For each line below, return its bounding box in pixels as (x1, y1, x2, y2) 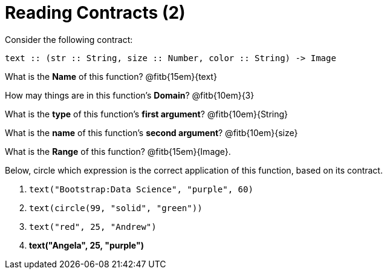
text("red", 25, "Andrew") (29, 221, 157, 232)
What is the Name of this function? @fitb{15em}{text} (5, 71, 217, 82)
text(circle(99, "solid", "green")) (29, 203, 203, 213)
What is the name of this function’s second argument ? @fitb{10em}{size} (5, 127, 298, 138)
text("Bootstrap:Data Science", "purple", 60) (29, 184, 253, 194)
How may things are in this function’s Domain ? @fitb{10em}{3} (5, 90, 255, 100)
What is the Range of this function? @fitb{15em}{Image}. (5, 146, 231, 157)
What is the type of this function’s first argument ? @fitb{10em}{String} (5, 108, 288, 119)
